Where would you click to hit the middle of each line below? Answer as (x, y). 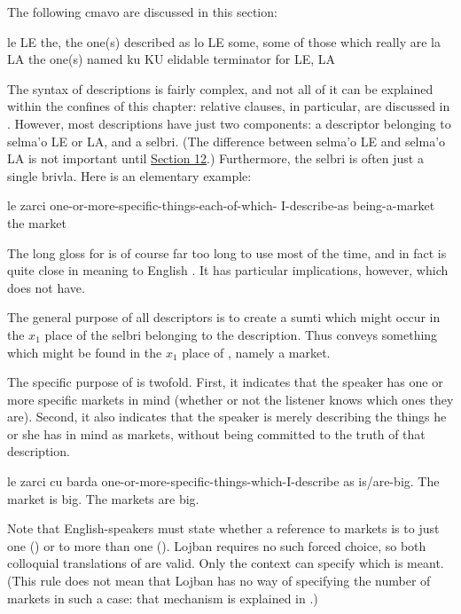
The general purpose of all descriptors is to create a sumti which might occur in (224, 317)
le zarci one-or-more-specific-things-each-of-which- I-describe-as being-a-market (221, 205)
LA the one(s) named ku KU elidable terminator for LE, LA (172, 59)
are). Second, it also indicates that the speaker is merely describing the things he (227, 417)
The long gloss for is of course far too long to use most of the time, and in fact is (227, 252)
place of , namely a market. (256, 352)
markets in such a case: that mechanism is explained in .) (163, 598)
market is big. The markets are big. (103, 498)
